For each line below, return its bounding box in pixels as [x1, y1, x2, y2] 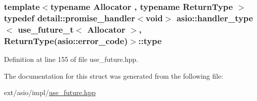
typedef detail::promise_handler [4, 11, 135, 24]
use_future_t [17, 23, 74, 35]
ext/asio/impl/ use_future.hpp [4, 87, 96, 98]
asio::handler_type [176, 11, 253, 24]
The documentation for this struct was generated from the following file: [4, 70, 223, 81]
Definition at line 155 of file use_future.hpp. [4, 53, 139, 64]
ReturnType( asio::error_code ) [4, 34, 128, 47]
